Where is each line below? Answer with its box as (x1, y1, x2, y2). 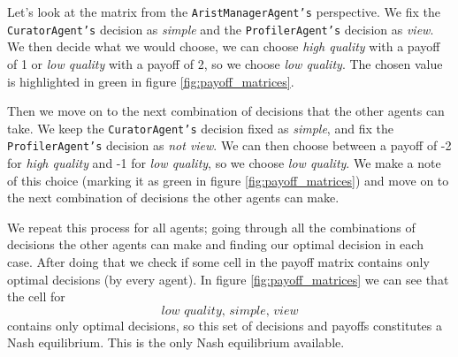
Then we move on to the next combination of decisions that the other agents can (7, 102, 445, 120)
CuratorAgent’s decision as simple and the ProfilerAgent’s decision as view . (7, 19, 434, 38)
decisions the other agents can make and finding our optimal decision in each (7, 235, 424, 254)
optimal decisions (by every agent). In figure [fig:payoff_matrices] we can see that (7, 270, 449, 288)
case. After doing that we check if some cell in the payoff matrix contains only (7, 252, 430, 270)
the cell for (7, 287, 65, 306)
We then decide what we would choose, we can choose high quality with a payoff (7, 37, 440, 56)
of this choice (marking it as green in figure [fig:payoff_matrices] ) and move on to (7, 171, 449, 189)
